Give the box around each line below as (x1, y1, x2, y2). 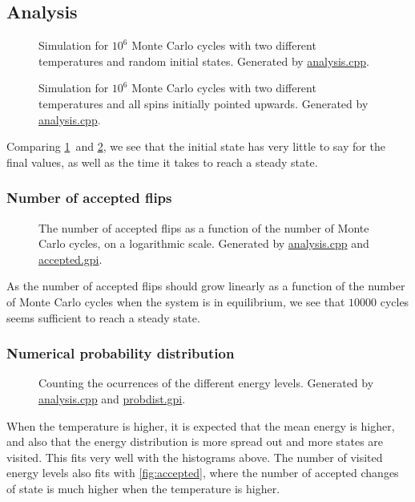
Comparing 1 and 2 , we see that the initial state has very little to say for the (6, 138, 385, 155)
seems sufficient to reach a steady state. (6, 309, 200, 326)
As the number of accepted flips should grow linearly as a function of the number (6, 277, 405, 294)
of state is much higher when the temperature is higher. (6, 480, 280, 496)
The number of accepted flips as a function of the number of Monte (38, 219, 369, 236)
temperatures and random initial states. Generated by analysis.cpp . (38, 52, 369, 69)
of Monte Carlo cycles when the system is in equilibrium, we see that (6, 293, 345, 310)
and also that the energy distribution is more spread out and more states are (6, 433, 384, 450)
